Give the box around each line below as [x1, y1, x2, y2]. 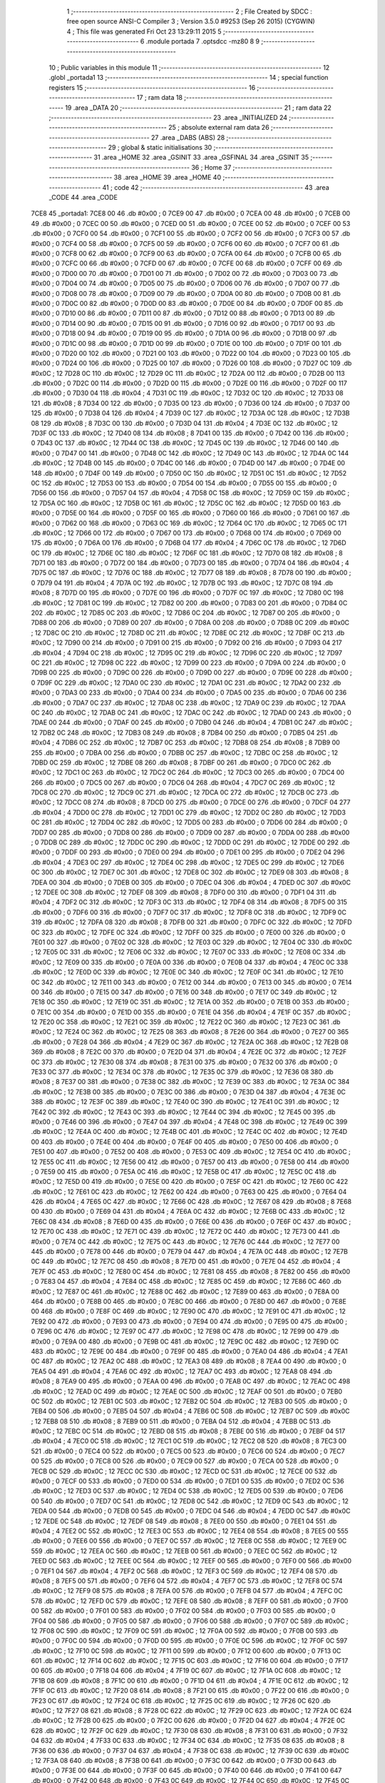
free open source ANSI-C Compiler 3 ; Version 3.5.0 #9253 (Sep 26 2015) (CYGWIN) [66, 17, 315, 26]
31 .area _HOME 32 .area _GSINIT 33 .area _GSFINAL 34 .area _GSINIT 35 [93, 153, 309, 162]
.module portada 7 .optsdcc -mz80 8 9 [145, 37, 260, 46]
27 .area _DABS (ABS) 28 [150, 133, 225, 142]
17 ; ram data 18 [136, 93, 183, 102]
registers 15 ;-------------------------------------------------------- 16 [48, 83, 256, 92]
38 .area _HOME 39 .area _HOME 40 [113, 173, 221, 182]
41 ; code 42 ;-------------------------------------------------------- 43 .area [102, 183, 329, 192]
